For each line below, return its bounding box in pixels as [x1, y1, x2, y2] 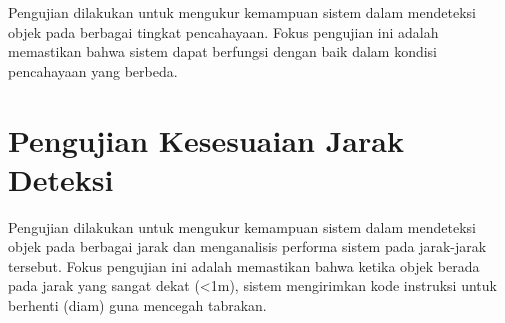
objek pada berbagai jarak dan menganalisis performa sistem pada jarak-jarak [8, 236, 487, 257]
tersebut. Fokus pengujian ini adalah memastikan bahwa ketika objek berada [8, 255, 480, 276]
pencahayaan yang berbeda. [8, 60, 178, 81]
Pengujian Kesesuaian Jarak [8, 119, 404, 160]
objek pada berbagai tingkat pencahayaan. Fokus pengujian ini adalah [8, 21, 439, 42]
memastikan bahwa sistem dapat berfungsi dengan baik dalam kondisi [8, 41, 438, 62]
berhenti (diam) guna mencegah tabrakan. [8, 295, 267, 316]
